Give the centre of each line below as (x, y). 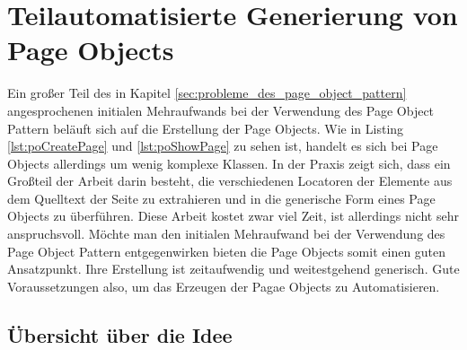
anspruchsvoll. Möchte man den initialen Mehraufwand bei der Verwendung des (226, 234)
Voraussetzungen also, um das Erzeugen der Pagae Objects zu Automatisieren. (224, 286)
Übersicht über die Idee (120, 334)
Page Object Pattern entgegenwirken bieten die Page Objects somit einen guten (227, 251)
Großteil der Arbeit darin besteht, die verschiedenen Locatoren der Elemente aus (230, 181)
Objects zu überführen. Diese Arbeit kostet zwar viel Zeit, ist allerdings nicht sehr (233, 216)
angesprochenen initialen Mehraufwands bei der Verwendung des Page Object (221, 110)
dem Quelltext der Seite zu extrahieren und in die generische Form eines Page (221, 198)
